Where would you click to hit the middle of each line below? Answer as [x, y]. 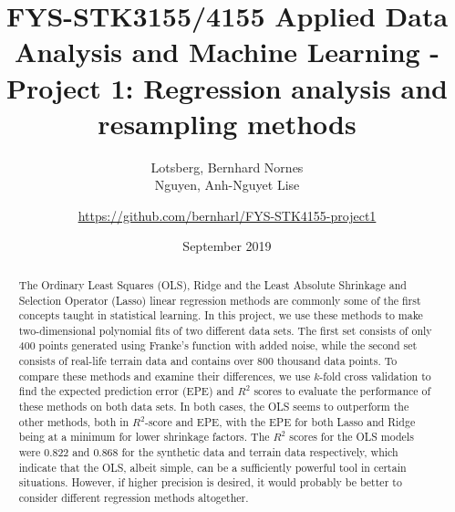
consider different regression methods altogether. [134, 498]
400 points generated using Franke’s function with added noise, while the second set [218, 345]
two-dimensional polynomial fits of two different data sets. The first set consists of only [225, 330]
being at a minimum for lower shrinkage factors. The [144, 437]
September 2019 [227, 246]
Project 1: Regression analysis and [227, 87]
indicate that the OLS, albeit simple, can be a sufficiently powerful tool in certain [212, 467]
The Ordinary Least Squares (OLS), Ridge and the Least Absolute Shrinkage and [212, 284]
